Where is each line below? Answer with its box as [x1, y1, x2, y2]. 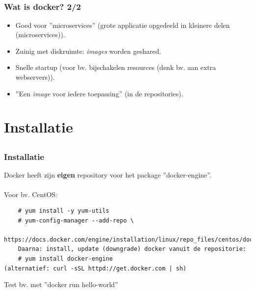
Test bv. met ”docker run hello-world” [4, 279, 118, 290]
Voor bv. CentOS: [4, 189, 57, 199]
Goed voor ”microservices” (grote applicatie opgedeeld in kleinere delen [15, 20, 230, 30]
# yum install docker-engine [18, 255, 113, 263]
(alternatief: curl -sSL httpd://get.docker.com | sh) [4, 265, 187, 272]
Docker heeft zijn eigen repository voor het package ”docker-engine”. [4, 170, 211, 180]
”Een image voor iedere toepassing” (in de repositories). [15, 88, 183, 98]
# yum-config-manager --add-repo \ [18, 217, 134, 224]
